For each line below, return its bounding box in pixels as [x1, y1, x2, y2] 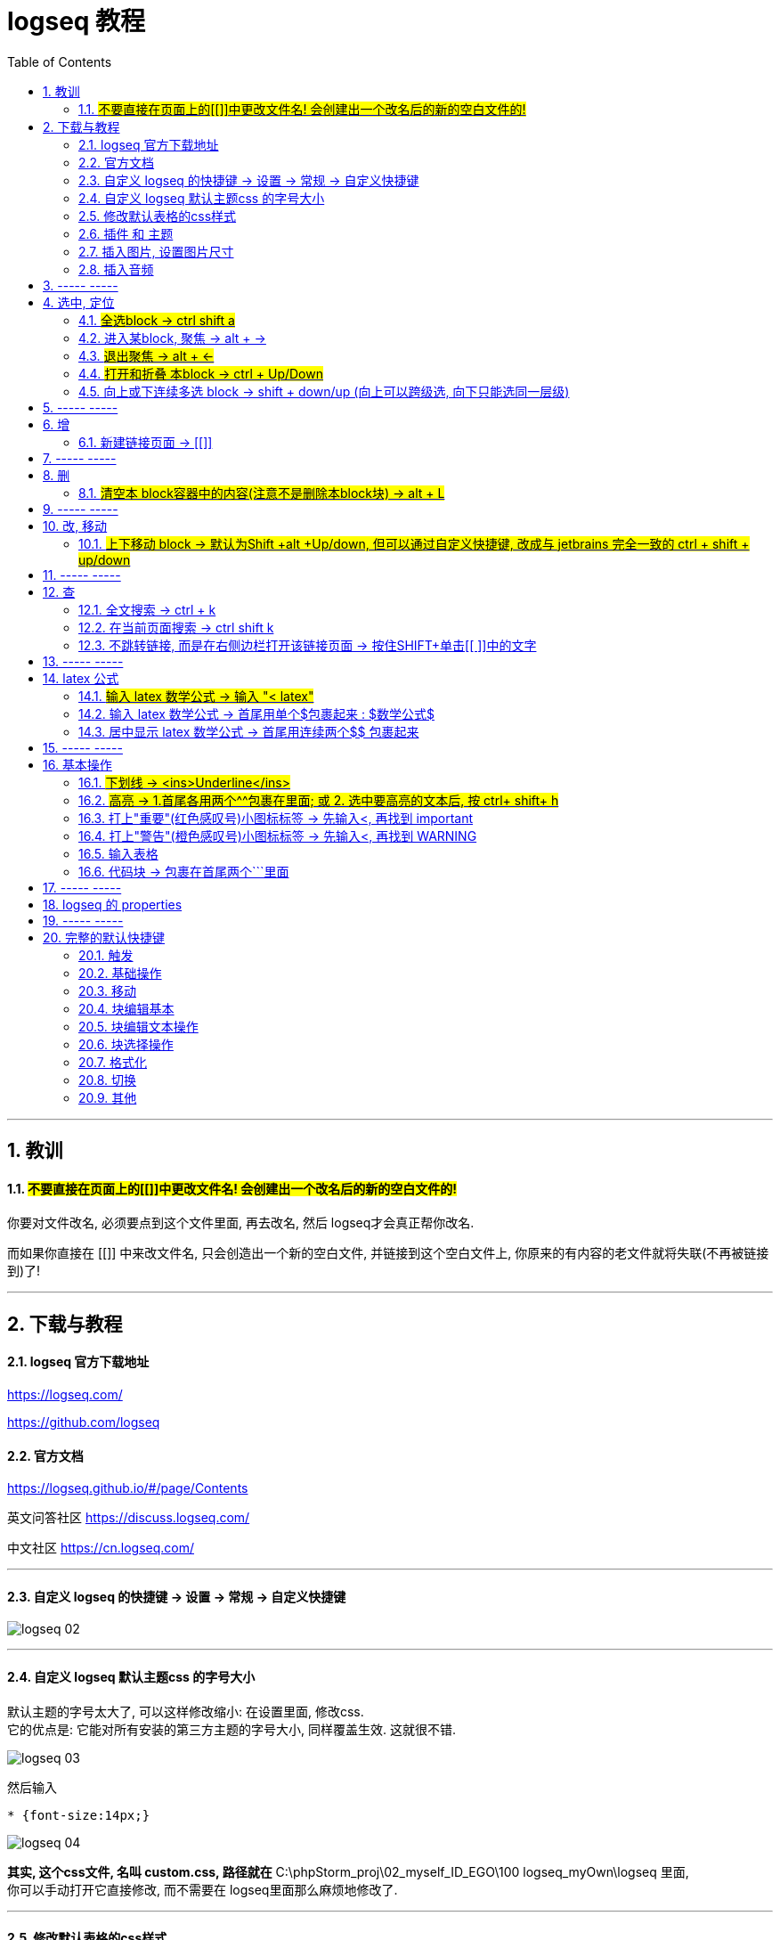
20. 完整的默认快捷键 [43, 929, 165, 945]
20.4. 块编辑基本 [78, 1000, 175, 1016]
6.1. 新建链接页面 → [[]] [78, 434, 213, 450]
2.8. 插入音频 [78, 261, 154, 277]
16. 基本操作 [43, 756, 112, 772]
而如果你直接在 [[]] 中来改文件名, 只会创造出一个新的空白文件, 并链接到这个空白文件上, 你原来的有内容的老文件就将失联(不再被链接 [7, 1245, 769, 1261]
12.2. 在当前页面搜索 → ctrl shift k [78, 619, 274, 635]
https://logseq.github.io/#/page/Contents [7, 1480, 248, 1496]
